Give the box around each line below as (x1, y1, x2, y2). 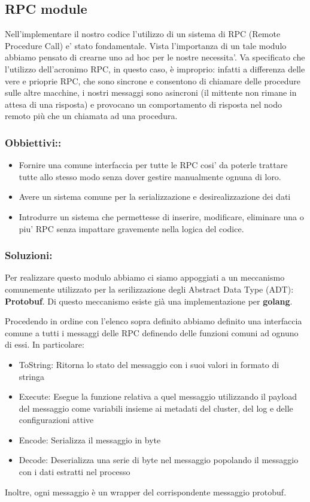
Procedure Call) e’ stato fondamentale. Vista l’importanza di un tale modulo (5, 39, 287, 51)
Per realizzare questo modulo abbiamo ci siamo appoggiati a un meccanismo (5, 271, 285, 284)
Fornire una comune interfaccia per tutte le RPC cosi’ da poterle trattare (19, 159, 288, 171)
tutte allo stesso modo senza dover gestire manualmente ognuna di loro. (19, 170, 281, 182)
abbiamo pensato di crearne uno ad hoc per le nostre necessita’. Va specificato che (5, 51, 305, 63)
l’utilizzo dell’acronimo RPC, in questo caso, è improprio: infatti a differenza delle (5, 62, 305, 75)
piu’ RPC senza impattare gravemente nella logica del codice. (19, 222, 244, 235)
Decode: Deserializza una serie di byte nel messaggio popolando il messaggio (19, 454, 299, 466)
